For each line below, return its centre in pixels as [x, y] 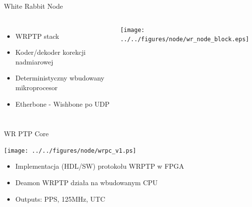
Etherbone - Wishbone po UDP [63, 103]
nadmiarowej [34, 61]
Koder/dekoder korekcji [50, 52]
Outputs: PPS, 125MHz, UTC [60, 199]
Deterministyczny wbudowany [60, 78]
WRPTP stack [37, 36]
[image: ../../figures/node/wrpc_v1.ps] [70, 151]
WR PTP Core [27, 134]
